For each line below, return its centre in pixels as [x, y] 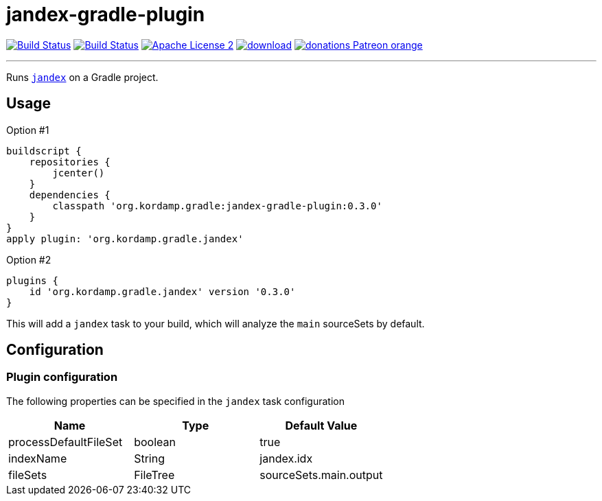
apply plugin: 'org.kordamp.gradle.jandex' [125, 238]
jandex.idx [286, 458]
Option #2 [29, 259]
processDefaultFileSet [66, 442]
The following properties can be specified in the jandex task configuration [175, 401]
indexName [38, 458]
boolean [155, 442]
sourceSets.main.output [321, 475]
